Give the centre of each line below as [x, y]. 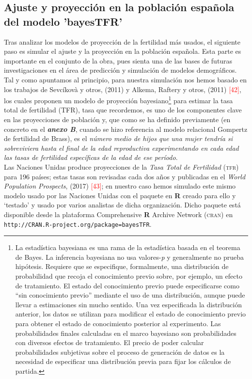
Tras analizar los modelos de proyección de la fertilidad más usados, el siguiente [122, 41]
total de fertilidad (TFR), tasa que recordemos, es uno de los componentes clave [123, 110]
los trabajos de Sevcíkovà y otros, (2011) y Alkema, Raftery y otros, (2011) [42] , [123, 89]
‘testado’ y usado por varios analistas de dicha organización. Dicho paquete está [122, 205]
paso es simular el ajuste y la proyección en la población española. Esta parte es [123, 51]
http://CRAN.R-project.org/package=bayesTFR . [78, 224]
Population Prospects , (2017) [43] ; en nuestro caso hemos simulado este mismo [120, 186]
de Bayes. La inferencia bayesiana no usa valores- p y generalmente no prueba [129, 257]
